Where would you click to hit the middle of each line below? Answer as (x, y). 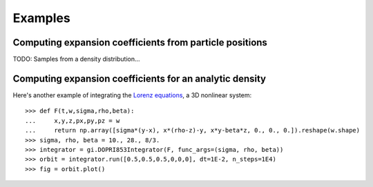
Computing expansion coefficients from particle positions (140, 42)
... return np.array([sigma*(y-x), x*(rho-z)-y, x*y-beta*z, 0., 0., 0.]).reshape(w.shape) (193, 130)
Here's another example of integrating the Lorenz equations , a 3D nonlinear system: (132, 95)
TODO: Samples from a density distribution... (77, 59)
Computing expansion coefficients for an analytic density (139, 78)
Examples (41, 18)
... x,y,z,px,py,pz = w (73, 120)
